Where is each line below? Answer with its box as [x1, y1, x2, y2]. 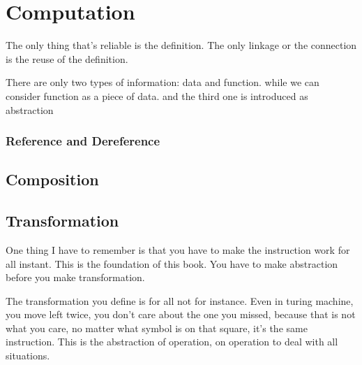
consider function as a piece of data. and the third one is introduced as [6, 88, 308, 103]
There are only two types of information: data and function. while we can [6, 75, 319, 90]
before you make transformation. [6, 270, 145, 285]
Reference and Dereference [6, 132, 160, 150]
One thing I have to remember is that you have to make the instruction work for [6, 242, 350, 257]
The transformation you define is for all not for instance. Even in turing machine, [6, 293, 354, 308]
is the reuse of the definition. [6, 51, 128, 66]
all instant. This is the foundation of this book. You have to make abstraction [6, 256, 338, 271]
